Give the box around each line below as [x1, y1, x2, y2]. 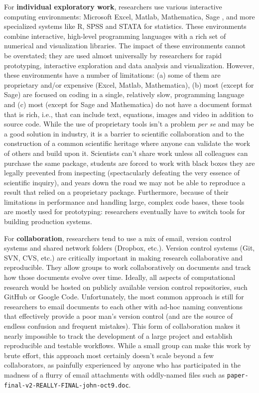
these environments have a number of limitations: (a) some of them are [4, 70, 221, 80]
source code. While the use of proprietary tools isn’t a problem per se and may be [4, 119, 254, 129]
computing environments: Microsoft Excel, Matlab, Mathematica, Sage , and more [4, 11, 255, 21]
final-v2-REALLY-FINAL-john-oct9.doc [4, 382, 129, 389]
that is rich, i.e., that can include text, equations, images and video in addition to [4, 109, 254, 119]
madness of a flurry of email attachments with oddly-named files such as [4, 369, 225, 380]
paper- [227, 372, 249, 379]
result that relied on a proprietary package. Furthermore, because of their [4, 187, 229, 197]
